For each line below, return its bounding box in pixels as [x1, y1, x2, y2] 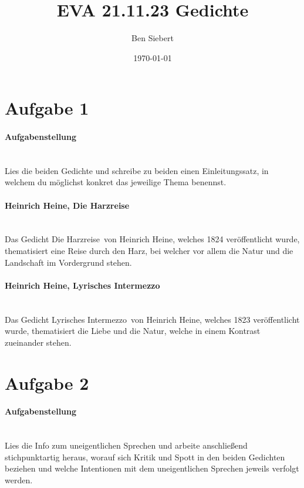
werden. [5, 473, 33, 486]
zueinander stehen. [5, 336, 72, 348]
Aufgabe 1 [5, 96, 89, 120]
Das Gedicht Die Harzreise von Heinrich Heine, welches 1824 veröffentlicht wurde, [5, 233, 300, 245]
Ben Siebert [131, 32, 174, 44]
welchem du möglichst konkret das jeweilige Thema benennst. [5, 176, 227, 188]
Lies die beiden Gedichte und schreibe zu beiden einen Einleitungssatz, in [5, 164, 269, 176]
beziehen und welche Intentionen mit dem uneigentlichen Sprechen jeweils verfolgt [5, 462, 299, 474]
